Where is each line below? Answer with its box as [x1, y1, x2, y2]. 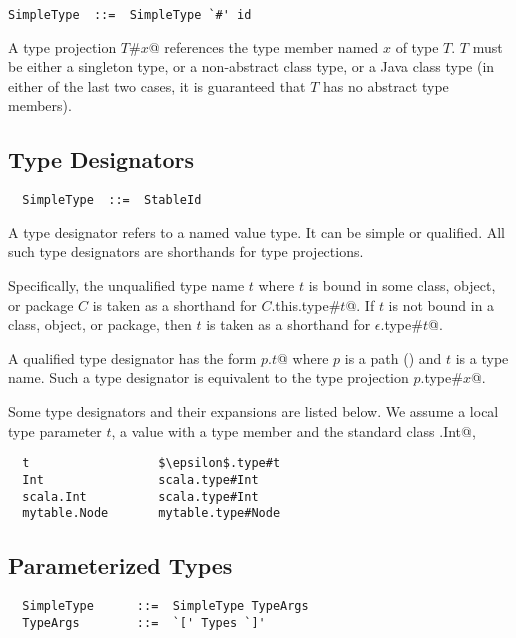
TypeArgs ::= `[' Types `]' [22, 615, 266, 630]
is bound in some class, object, [308, 275, 496, 296]
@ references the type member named [148, 36, 379, 57]
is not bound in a [388, 294, 495, 315]
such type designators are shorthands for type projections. [8, 241, 364, 262]
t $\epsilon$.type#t [22, 456, 281, 471]
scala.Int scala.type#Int [22, 489, 259, 504]
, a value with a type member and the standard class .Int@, [111, 420, 476, 441]
